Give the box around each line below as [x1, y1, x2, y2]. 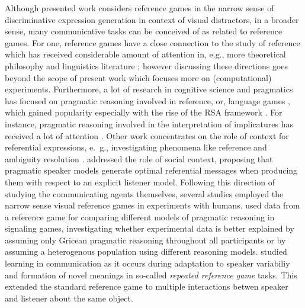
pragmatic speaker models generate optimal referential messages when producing [5, 164, 298, 177]
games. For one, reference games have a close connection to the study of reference [5, 36, 300, 49]
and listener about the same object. [5, 291, 133, 304]
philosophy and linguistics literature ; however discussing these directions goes [5, 59, 288, 72]
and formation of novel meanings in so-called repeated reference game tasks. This [5, 268, 297, 281]
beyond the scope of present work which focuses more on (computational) [5, 71, 272, 84]
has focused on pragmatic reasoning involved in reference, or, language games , [5, 94, 290, 107]
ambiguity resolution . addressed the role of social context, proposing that [5, 152, 273, 165]
